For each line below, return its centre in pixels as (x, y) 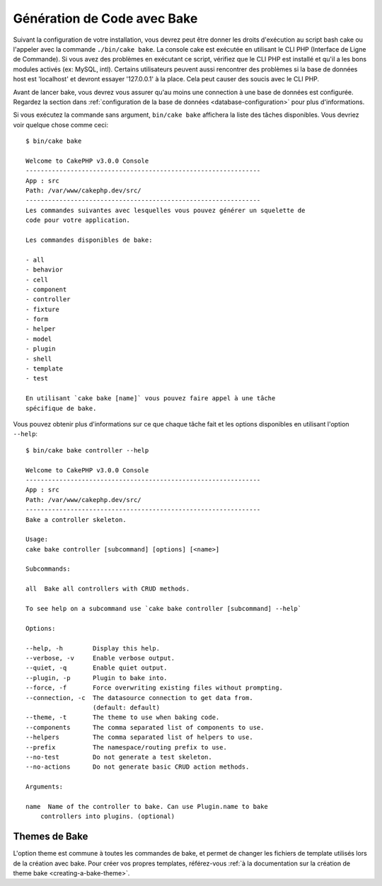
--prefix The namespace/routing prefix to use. (127, 747)
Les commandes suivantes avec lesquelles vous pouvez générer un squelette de (166, 210)
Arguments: (45, 787)
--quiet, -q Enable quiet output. (97, 668)
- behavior (45, 270)
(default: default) (126, 707)
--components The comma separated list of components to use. (145, 727)
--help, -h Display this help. (93, 648)
